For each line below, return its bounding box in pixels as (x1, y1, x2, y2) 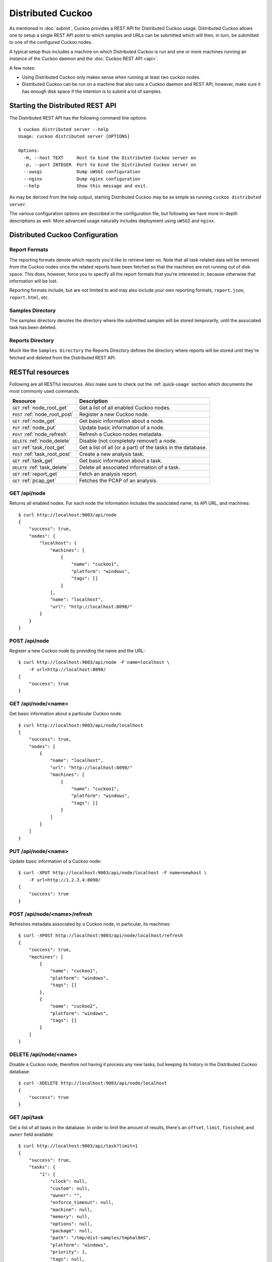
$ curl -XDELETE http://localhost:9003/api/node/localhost (18, 1080, 167, 1086)
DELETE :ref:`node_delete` (12, 437, 71, 444)
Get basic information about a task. (79, 457, 163, 464)
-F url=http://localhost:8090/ (28, 666, 106, 672)
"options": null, (50, 1221, 93, 1227)
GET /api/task (9, 1114, 44, 1121)
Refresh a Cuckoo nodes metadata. (79, 431, 163, 438)
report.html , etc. (9, 294, 49, 300)
